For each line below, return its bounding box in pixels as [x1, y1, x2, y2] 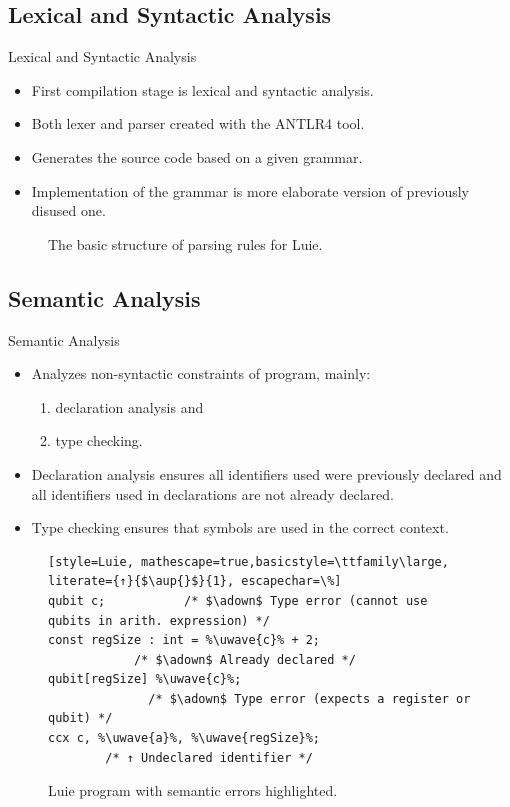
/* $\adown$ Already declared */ [133, 652, 356, 667]
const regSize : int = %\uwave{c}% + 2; [48, 633, 321, 648]
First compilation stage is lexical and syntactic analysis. [31, 79, 374, 100]
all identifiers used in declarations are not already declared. [31, 483, 394, 504]
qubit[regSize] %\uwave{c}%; [48, 672, 242, 687]
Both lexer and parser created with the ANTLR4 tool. [31, 113, 365, 134]
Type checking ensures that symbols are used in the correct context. [31, 517, 449, 538]
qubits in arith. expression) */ [48, 613, 270, 628]
